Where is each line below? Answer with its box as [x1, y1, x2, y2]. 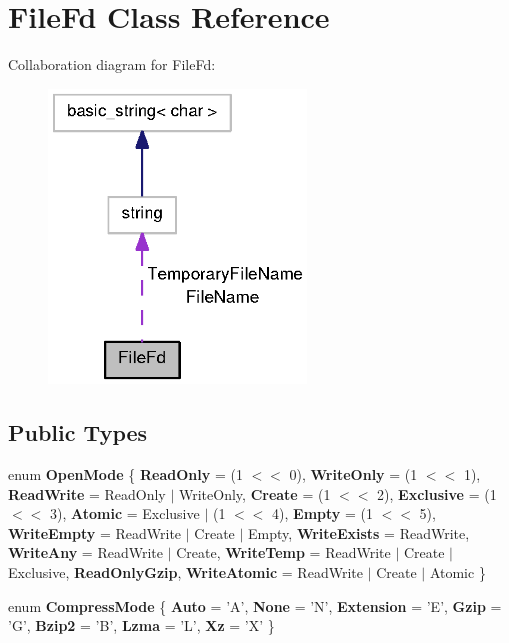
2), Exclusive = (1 [377, 483, 497, 504]
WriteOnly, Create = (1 [179, 483, 331, 504]
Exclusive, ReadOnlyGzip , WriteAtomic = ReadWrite [8, 562, 363, 582]
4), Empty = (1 [272, 503, 373, 524]
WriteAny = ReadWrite [8, 542, 163, 563]
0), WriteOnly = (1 [289, 464, 418, 485]
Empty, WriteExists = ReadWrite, [248, 522, 470, 543]
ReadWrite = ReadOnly [8, 483, 166, 504]
